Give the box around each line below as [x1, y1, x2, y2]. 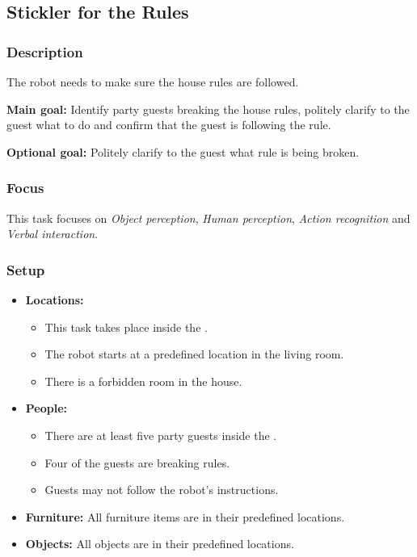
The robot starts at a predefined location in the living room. [44, 346, 344, 362]
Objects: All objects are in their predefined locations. [25, 535, 294, 552]
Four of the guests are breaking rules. [44, 454, 230, 471]
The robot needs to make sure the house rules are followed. [6, 73, 299, 90]
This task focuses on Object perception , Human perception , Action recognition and [6, 209, 411, 226]
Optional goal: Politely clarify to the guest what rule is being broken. [6, 143, 360, 160]
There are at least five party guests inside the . [44, 426, 277, 443]
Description [6, 41, 83, 61]
